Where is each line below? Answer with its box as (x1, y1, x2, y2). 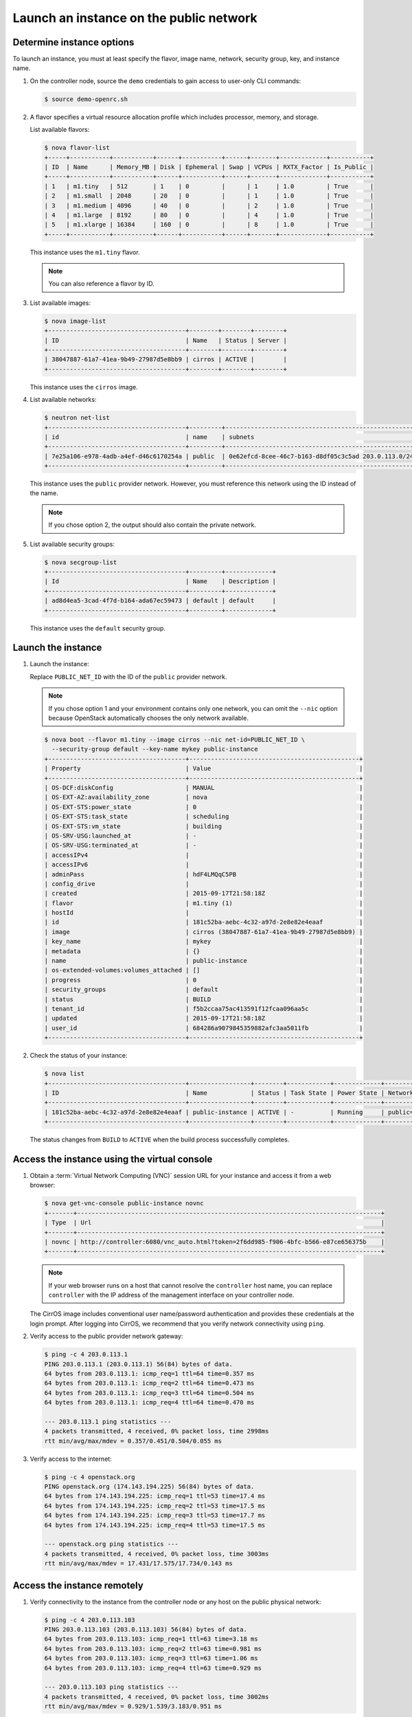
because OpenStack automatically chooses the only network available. (48, 714, 249, 723)
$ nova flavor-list (44, 144, 110, 152)
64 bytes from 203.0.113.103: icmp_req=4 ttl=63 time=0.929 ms (44, 1664, 262, 1672)
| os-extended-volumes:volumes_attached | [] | (44, 966, 363, 975)
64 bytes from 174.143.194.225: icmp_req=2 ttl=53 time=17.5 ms (44, 1501, 266, 1510)
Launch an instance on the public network (12, 10, 257, 25)
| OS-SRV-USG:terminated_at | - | (44, 841, 363, 850)
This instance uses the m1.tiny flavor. (30, 248, 140, 256)
